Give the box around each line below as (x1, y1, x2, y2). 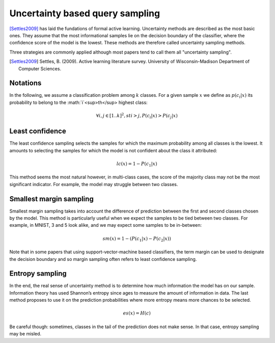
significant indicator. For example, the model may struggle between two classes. (9, 181, 178, 187)
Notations (9, 79, 42, 88)
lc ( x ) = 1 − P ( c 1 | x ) (116, 161, 157, 168)
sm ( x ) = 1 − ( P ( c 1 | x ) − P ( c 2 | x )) (102, 235, 172, 243)
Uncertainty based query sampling (9, 8, 160, 19)
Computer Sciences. (18, 65, 61, 71)
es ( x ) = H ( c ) (123, 310, 151, 316)
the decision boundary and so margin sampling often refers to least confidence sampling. (9, 256, 197, 262)
